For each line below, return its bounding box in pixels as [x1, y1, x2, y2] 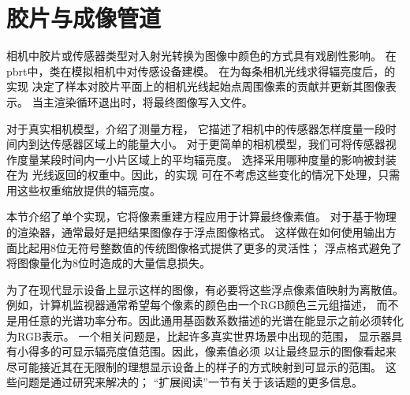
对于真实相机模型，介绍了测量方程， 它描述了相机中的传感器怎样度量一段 [6, 120, 386, 136]
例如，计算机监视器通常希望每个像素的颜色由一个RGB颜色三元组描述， [6, 296, 373, 313]
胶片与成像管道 [6, 2, 162, 34]
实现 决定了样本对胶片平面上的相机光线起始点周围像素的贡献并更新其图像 [6, 78, 386, 95]
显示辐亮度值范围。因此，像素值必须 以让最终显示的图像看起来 [72, 343, 397, 360]
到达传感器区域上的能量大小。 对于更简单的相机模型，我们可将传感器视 [28, 136, 397, 152]
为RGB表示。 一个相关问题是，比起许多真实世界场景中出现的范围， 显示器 [6, 327, 392, 344]
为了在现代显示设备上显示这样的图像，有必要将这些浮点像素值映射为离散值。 [6, 281, 404, 297]
